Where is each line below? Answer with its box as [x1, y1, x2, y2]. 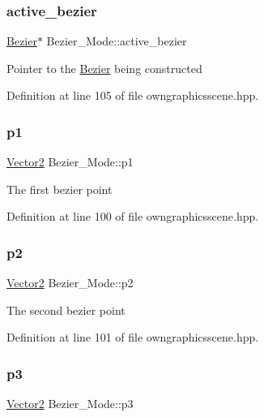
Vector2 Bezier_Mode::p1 [6, 153, 134, 170]
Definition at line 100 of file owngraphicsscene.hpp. [6, 208, 259, 225]
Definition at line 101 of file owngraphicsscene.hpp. [6, 329, 259, 346]
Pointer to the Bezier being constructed [6, 59, 202, 76]
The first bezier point [6, 180, 113, 197]
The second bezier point [6, 301, 126, 318]
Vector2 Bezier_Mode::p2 [6, 274, 134, 291]
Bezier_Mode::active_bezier [46, 32, 187, 49]
